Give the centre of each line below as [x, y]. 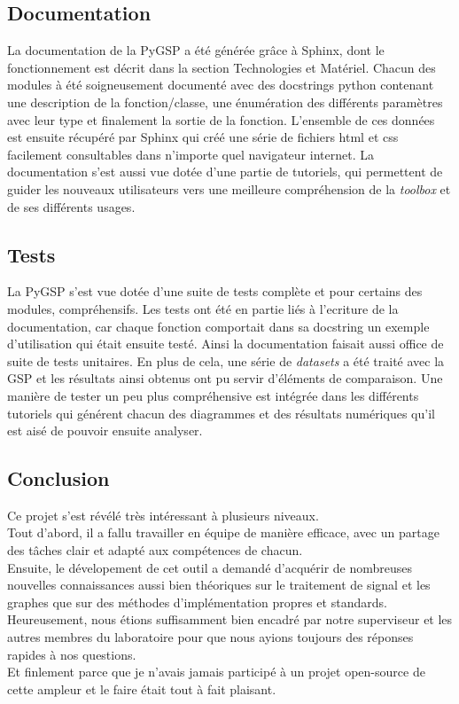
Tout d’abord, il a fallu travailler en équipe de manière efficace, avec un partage [223, 532]
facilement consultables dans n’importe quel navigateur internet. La [191, 154]
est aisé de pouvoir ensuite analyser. [105, 430]
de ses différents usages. [71, 206]
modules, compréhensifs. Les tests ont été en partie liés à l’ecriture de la [203, 308]
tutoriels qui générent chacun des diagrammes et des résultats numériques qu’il [221, 413]
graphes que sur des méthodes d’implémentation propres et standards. [197, 602]
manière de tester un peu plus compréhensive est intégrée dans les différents [213, 395]
